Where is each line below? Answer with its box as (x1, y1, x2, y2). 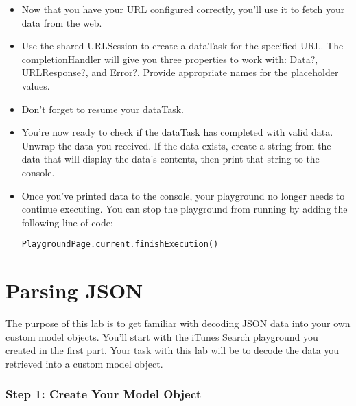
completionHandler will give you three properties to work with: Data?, (21, 51, 318, 66)
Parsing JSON (5, 276, 143, 304)
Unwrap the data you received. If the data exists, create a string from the (21, 138, 331, 152)
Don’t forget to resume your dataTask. (21, 101, 184, 116)
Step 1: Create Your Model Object (5, 385, 202, 403)
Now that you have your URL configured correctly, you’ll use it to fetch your (21, 2, 345, 16)
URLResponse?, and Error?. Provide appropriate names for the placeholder (21, 65, 339, 80)
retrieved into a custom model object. (5, 356, 163, 370)
